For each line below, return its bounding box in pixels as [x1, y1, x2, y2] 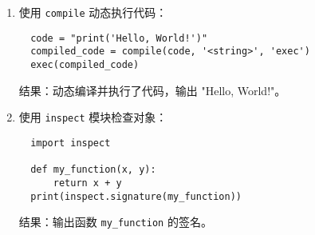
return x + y [53, 177, 122, 189]
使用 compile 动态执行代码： [18, 4, 167, 20]
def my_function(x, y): [30, 164, 156, 176]
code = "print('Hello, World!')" [30, 32, 208, 44]
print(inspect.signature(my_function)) [30, 190, 242, 202]
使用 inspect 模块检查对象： [18, 109, 167, 125]
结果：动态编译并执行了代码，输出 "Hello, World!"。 [18, 82, 286, 98]
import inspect [30, 137, 111, 149]
